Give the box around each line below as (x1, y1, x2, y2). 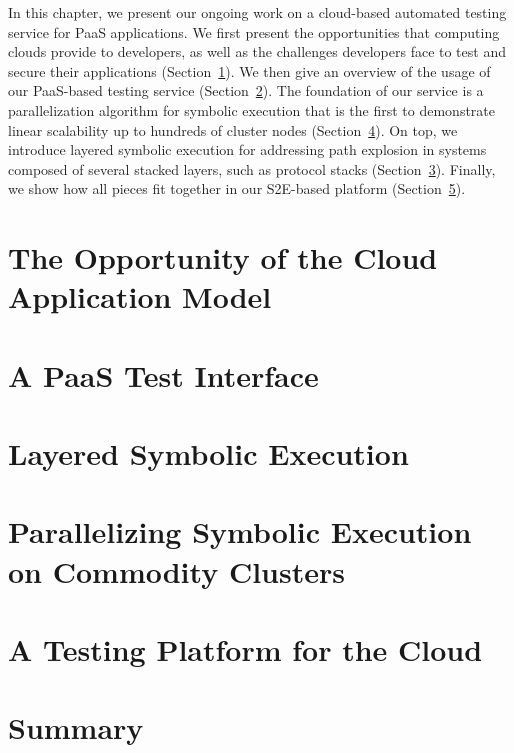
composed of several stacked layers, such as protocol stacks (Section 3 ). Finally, (8, 158, 496, 179)
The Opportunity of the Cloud (8, 237, 438, 278)
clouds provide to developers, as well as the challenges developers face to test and (8, 41, 506, 62)
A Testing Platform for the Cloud (8, 629, 483, 669)
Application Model (8, 276, 272, 317)
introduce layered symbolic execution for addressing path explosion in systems (8, 139, 487, 160)
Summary (8, 707, 144, 748)
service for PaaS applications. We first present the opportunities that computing (8, 21, 500, 42)
